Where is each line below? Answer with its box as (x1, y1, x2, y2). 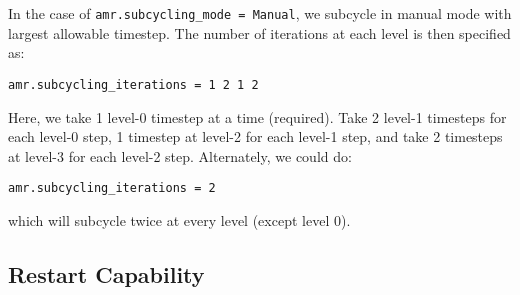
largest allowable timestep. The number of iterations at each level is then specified (8, 22, 511, 43)
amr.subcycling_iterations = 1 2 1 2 (8, 77, 259, 92)
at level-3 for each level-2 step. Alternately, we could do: (8, 145, 352, 166)
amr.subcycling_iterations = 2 (8, 181, 216, 196)
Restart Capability (8, 258, 205, 289)
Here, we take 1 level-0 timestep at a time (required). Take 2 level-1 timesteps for (8, 106, 507, 127)
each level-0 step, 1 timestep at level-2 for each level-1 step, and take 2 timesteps (8, 126, 503, 147)
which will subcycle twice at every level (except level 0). (8, 209, 351, 230)
